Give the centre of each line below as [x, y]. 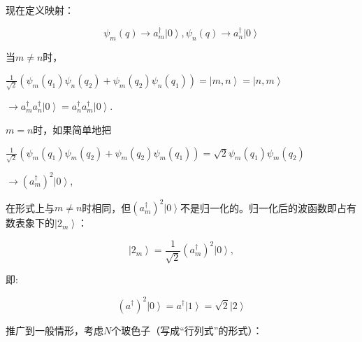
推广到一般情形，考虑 [55, 330]
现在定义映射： [40, 10]
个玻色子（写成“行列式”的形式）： [187, 330]
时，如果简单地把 [72, 130]
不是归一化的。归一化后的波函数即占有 [268, 207]
